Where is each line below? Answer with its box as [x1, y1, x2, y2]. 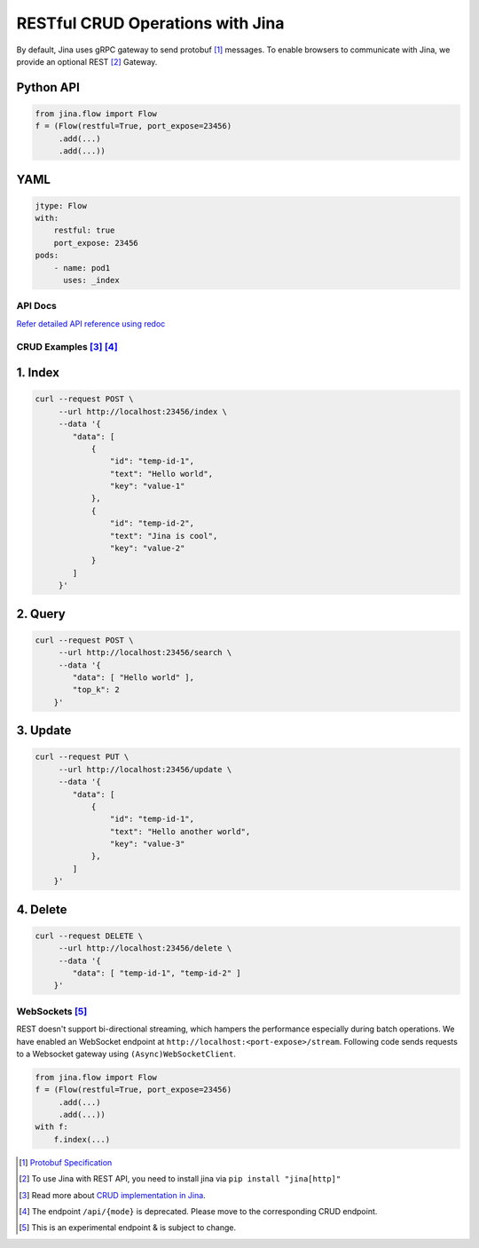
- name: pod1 [53, 263, 111, 273]
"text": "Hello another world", [109, 826, 251, 836]
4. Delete [16, 902, 67, 917]
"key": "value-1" [109, 481, 185, 492]
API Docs [16, 300, 57, 312]
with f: [35, 1122, 68, 1132]
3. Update [16, 723, 72, 739]
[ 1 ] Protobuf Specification [19, 1157, 113, 1167]
